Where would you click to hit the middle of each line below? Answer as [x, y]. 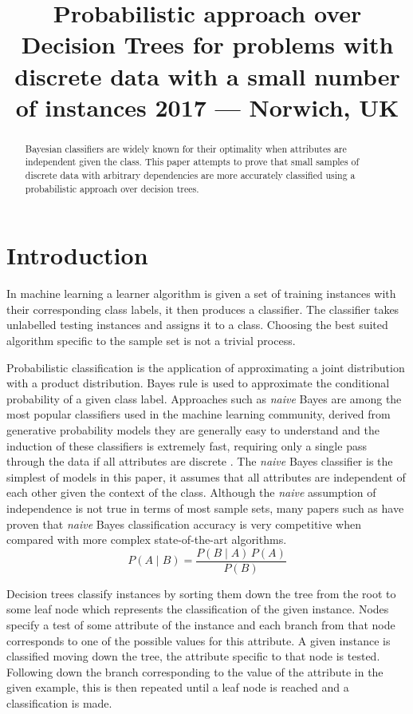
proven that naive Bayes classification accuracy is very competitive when [184, 524]
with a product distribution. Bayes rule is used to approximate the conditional [198, 383]
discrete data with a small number [207, 75]
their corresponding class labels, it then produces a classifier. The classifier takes [203, 309]
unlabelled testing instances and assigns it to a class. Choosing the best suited [197, 325]
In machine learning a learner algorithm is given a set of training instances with [201, 294]
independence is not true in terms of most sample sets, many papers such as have [205, 508]
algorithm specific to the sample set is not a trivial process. [151, 341]
